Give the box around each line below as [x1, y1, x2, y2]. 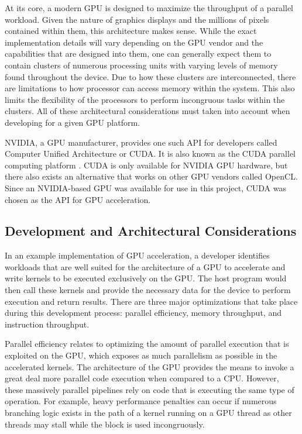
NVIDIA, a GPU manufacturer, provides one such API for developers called [5, 136, 277, 148]
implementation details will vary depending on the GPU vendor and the [5, 36, 263, 48]
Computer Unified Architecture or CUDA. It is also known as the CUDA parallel [5, 147, 296, 160]
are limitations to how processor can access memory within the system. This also [5, 82, 295, 94]
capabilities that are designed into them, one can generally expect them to [5, 47, 272, 60]
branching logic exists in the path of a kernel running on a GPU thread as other [5, 407, 292, 419]
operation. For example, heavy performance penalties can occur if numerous [5, 395, 277, 407]
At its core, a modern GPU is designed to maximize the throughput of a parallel [5, 2, 294, 13]
